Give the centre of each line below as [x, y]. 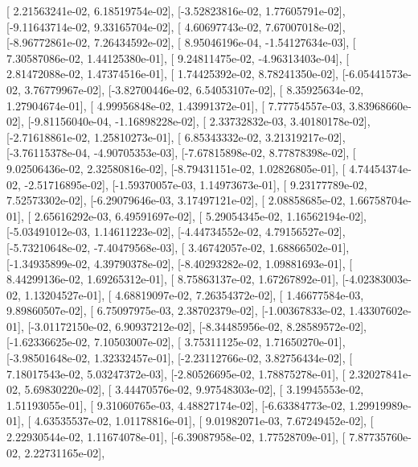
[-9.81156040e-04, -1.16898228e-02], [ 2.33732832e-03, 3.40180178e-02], [199, 121]
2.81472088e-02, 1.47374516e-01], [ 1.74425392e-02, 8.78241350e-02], [172, 74]
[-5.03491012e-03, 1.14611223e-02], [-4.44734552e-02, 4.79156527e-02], [176, 231]
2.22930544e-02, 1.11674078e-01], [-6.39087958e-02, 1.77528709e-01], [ [176, 437]
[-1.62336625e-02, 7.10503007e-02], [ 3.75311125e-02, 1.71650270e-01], [176, 342]
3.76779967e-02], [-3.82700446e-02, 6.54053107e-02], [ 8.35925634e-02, [194, 89]
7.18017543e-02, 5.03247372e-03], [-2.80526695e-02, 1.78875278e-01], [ [176, 373]
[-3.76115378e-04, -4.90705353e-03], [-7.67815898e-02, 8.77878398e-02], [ [181, 153]
